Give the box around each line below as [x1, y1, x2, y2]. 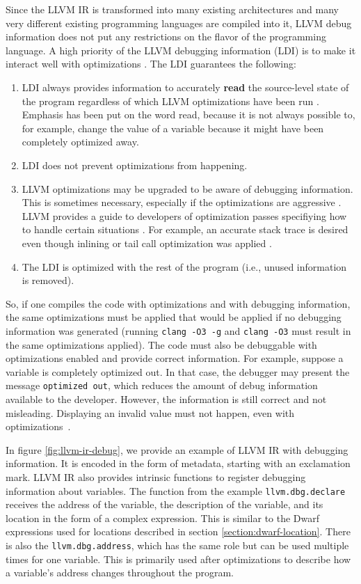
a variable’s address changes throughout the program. [6, 565, 234, 580]
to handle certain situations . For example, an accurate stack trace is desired [22, 222, 348, 237]
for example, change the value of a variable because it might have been [22, 120, 324, 135]
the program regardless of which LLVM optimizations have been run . [22, 93, 319, 108]
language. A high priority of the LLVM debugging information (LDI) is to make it [6, 42, 356, 57]
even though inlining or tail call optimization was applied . [22, 235, 272, 250]
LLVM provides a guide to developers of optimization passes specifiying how [22, 208, 347, 223]
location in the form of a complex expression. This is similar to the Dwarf [6, 510, 320, 525]
